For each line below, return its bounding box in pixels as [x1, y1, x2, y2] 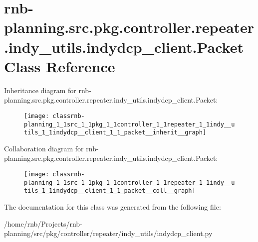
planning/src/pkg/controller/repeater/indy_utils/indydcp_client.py [4, 228, 213, 239]
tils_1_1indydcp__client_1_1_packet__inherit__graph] [24, 129, 207, 136]
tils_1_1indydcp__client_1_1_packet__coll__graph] [24, 187, 196, 195]
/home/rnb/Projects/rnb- [4, 218, 82, 229]
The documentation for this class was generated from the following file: [4, 202, 221, 212]
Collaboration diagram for [4, 143, 84, 153]
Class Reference [4, 56, 115, 76]
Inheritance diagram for [4, 85, 76, 95]
